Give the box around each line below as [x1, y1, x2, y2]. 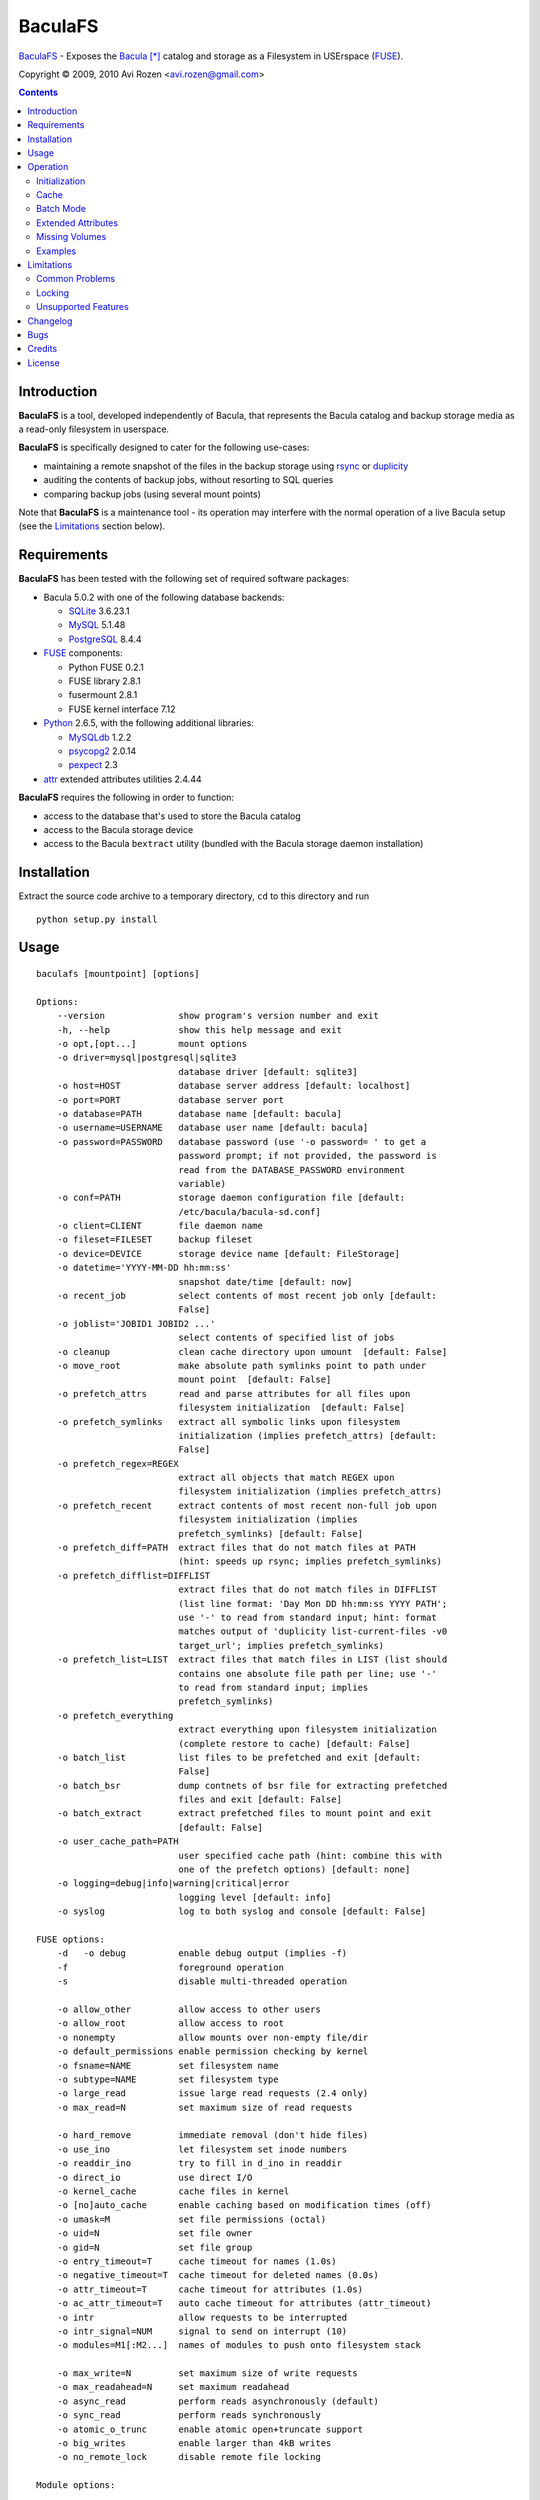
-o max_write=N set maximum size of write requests [56, 2368, 359, 2379]
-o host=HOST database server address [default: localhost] [56, 1080, 411, 1092]
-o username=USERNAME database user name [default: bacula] [56, 1122, 369, 1134]
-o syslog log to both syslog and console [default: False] [56, 1906, 427, 1917]
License [27, 356, 60, 369]
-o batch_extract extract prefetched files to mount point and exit [56, 1808, 432, 1819]
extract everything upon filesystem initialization [178, 1724, 437, 1735]
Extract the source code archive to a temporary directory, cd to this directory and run [18, 890, 370, 902]
